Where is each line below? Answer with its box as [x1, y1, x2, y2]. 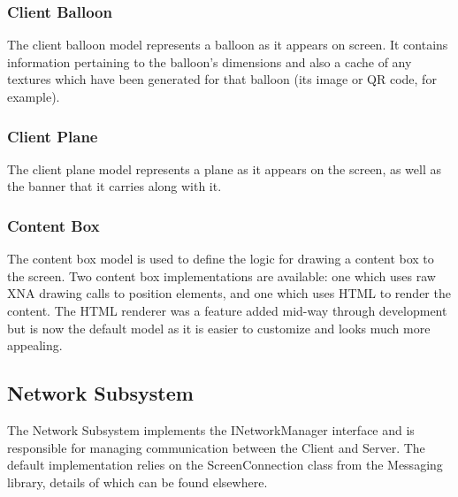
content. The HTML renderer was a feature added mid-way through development [7, 302, 447, 319]
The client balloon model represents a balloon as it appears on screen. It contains [7, 35, 448, 54]
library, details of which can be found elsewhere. [7, 472, 268, 491]
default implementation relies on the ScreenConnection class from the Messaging [7, 455, 443, 474]
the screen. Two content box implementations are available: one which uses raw [7, 266, 436, 285]
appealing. [7, 336, 63, 355]
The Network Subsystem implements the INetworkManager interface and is [7, 420, 415, 439]
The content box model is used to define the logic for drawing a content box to [7, 249, 434, 268]
